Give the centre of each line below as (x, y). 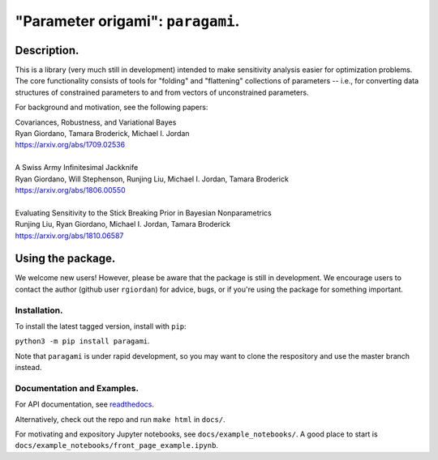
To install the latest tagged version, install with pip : (101, 326)
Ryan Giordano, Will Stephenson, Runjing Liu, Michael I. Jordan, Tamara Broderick (152, 179)
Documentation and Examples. (77, 388)
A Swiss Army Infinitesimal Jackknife (77, 168)
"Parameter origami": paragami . (127, 21)
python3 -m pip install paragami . (82, 341)
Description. (47, 50)
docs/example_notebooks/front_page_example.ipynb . (117, 445)
